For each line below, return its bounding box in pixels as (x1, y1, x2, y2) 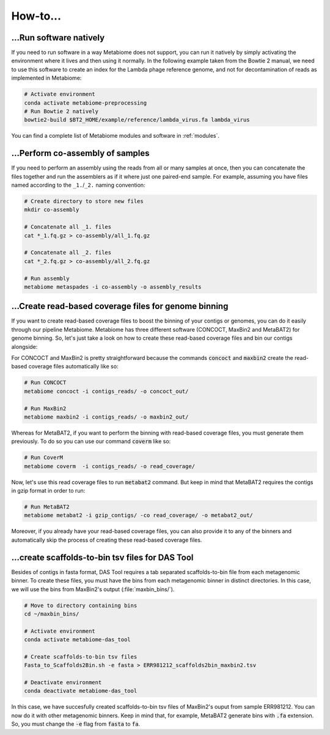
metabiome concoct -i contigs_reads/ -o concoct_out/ (24, 387, 189, 395)
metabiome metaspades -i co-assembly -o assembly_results (24, 283, 202, 290)
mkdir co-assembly (24, 206, 79, 214)
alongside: (11, 343, 38, 350)
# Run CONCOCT (24, 379, 67, 386)
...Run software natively (11, 32, 105, 43)
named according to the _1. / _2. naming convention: (11, 181, 146, 189)
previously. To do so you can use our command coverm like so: (11, 438, 171, 445)
